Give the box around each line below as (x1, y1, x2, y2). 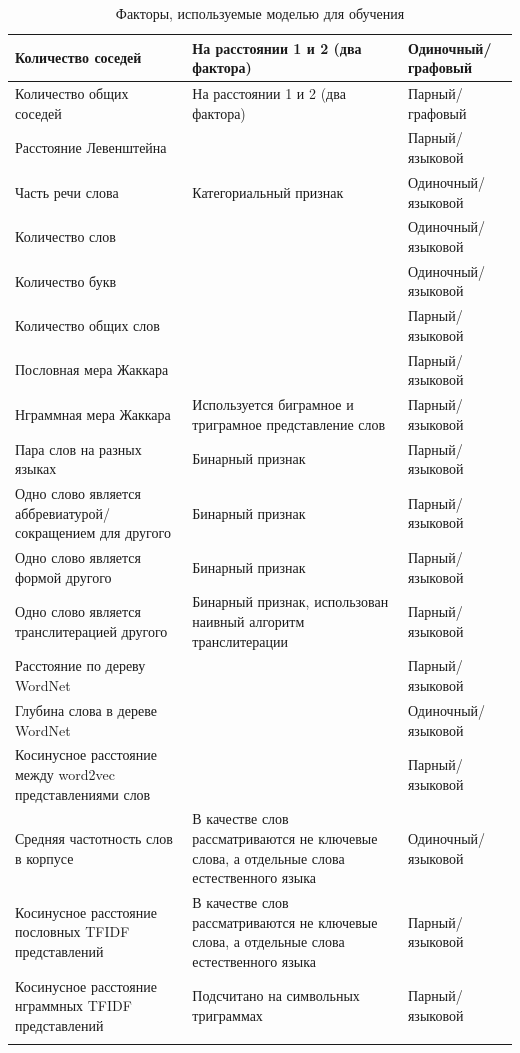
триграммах (192, 1005, 263, 1026)
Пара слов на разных (15, 438, 142, 459)
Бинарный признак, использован (192, 591, 389, 612)
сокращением (15, 522, 96, 543)
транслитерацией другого (15, 620, 168, 641)
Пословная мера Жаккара (15, 359, 169, 380)
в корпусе (15, 847, 74, 868)
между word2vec (15, 763, 115, 784)
